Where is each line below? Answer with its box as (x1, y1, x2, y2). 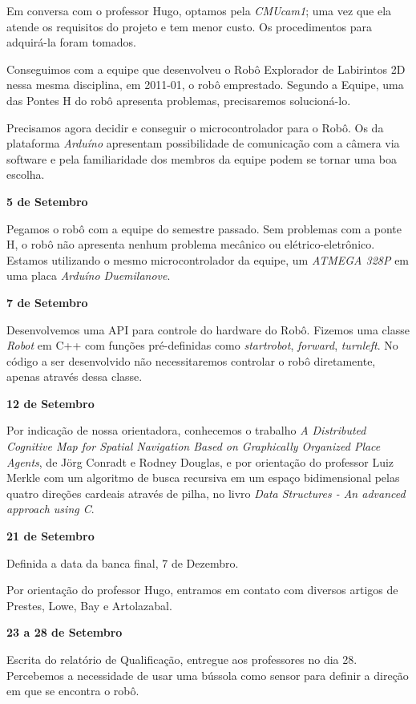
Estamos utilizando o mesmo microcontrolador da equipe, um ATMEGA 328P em (6, 251, 410, 268)
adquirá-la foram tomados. (6, 34, 136, 51)
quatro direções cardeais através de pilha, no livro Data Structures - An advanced (6, 484, 406, 501)
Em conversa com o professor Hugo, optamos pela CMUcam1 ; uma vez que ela (6, 2, 392, 18)
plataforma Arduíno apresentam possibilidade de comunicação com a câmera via (6, 135, 400, 152)
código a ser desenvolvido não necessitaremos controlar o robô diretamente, (6, 352, 376, 369)
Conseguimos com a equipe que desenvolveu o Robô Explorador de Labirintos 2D (6, 60, 406, 77)
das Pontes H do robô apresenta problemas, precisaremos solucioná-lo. (6, 91, 351, 108)
